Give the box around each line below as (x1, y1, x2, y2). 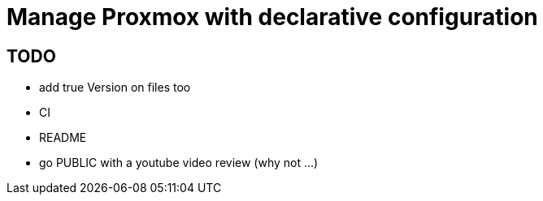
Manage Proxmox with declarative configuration (7, 3, 538, 31)
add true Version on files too (39, 80, 191, 95)
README (39, 130, 87, 145)
